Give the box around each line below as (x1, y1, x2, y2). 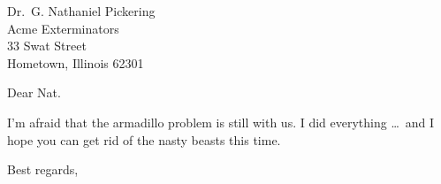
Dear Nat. (7, 83, 61, 102)
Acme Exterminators (7, 19, 119, 37)
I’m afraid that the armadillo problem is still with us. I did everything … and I (7, 112, 435, 131)
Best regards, (7, 160, 79, 179)
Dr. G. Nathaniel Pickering (7, 2, 156, 19)
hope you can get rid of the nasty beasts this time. (7, 130, 281, 149)
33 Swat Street (7, 36, 87, 55)
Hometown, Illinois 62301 (7, 53, 144, 72)
